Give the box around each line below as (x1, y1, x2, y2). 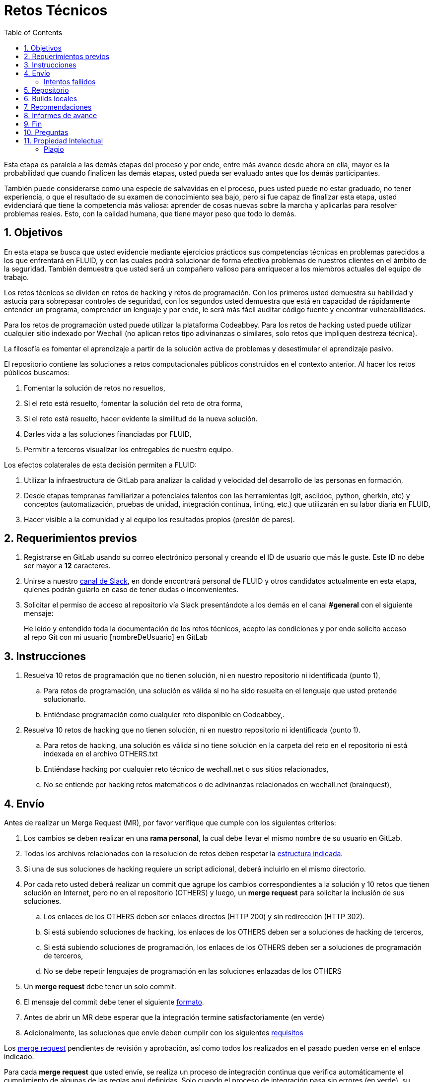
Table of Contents (4, 28, 63, 37)
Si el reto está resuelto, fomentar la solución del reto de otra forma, (24, 399, 243, 407)
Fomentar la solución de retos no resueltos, (24, 383, 165, 392)
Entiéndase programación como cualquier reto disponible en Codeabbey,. (44, 710, 285, 719)
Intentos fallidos (44, 77, 96, 86)
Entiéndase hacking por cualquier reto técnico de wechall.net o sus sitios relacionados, (44, 765, 329, 774)
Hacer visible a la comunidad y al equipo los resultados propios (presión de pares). (24, 515, 295, 524)
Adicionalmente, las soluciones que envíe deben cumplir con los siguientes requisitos (24, 1028, 303, 1037)
